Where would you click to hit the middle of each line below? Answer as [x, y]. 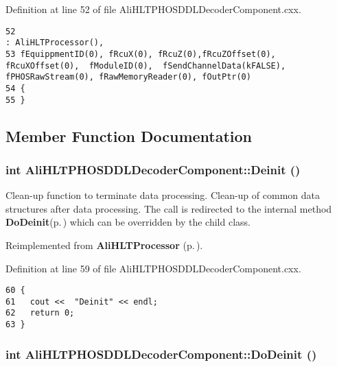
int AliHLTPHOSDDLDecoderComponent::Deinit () [153, 169]
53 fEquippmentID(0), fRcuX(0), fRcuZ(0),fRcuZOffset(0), [141, 54]
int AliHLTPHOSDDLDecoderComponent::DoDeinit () [161, 354]
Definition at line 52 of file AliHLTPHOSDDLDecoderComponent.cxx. [153, 9]
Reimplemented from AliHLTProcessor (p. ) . [104, 245]
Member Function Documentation [129, 135]
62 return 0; [40, 313]
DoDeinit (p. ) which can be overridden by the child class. [128, 222]
